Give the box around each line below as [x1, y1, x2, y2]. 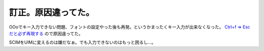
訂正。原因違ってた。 [9, 7, 95, 18]
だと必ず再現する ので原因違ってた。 [9, 30, 83, 36]
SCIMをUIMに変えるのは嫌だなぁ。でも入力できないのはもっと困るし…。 [9, 39, 156, 45]
